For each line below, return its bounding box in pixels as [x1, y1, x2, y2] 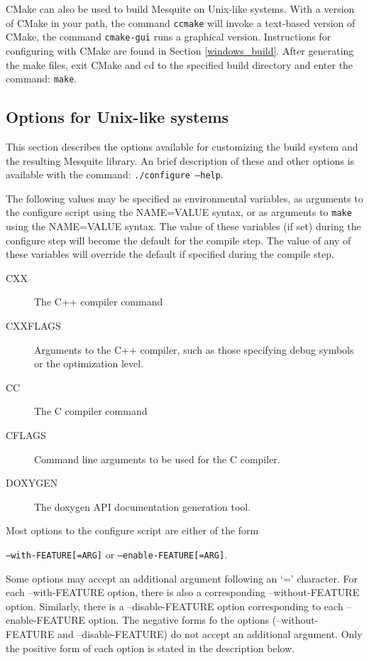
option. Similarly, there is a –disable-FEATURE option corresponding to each [6, 598, 343, 613]
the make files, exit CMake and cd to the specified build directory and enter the [6, 57, 353, 72]
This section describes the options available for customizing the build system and [6, 139, 358, 153]
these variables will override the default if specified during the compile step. [6, 247, 334, 261]
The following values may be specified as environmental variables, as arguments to [6, 190, 363, 205]
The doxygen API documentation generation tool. [34, 499, 251, 514]
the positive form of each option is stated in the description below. [6, 640, 295, 655]
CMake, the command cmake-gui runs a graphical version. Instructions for [6, 29, 331, 44]
